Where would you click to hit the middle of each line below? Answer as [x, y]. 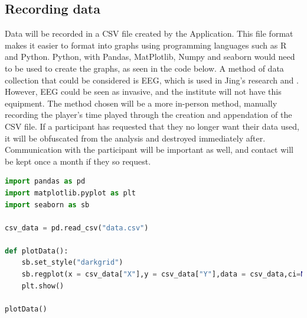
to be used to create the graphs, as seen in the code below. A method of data [144, 68]
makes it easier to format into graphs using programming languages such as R [146, 45]
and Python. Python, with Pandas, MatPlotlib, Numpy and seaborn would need [150, 57]
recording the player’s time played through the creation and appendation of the [148, 115]
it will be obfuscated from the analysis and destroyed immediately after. [135, 138]
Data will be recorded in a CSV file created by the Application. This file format [149, 33]
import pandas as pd [45, 182]
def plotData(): [37, 251]
